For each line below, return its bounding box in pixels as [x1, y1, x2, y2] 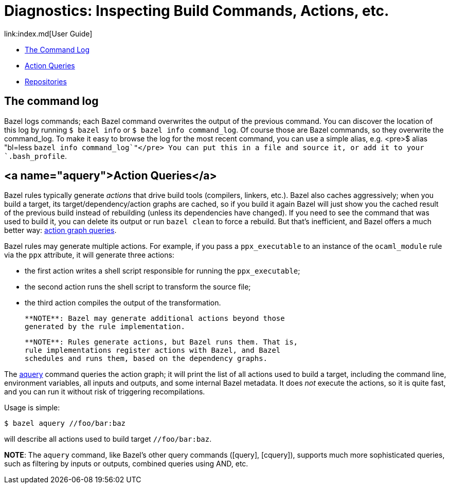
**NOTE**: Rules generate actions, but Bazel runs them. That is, [25, 338, 298, 347]
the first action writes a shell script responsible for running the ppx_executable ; [25, 266, 300, 276]
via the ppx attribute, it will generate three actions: [4, 250, 174, 260]
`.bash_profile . [4, 151, 67, 160]
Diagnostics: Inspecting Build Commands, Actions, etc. [4, 2, 389, 20]
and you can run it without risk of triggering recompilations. [4, 387, 205, 396]
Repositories [25, 77, 67, 86]
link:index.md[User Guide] [4, 29, 93, 38]
